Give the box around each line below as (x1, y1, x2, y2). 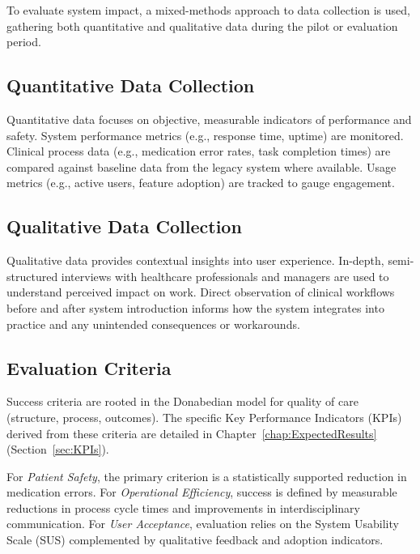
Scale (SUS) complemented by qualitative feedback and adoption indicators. (6, 531, 384, 548)
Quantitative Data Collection (6, 73, 255, 98)
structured (6, 267, 58, 284)
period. (6, 33, 41, 50)
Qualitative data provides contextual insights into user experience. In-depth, (6, 252, 384, 269)
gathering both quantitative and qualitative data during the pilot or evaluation (6, 17, 398, 34)
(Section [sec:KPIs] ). (6, 441, 109, 458)
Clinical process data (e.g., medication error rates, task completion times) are (6, 143, 391, 160)
